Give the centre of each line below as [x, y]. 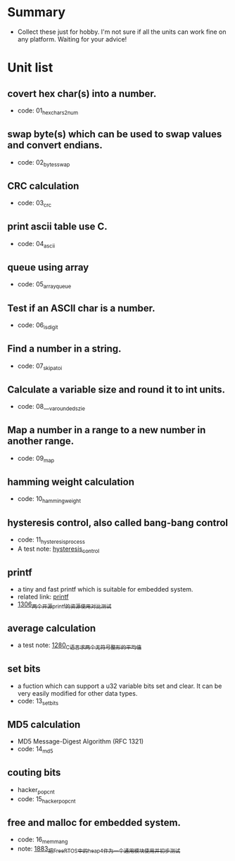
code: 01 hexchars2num [48, 111]
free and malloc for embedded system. [94, 823]
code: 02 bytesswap [44, 163]
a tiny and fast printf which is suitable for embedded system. [105, 589]
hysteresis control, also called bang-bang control [118, 522]
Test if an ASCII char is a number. [82, 308]
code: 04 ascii [36, 244]
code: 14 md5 [35, 750]
